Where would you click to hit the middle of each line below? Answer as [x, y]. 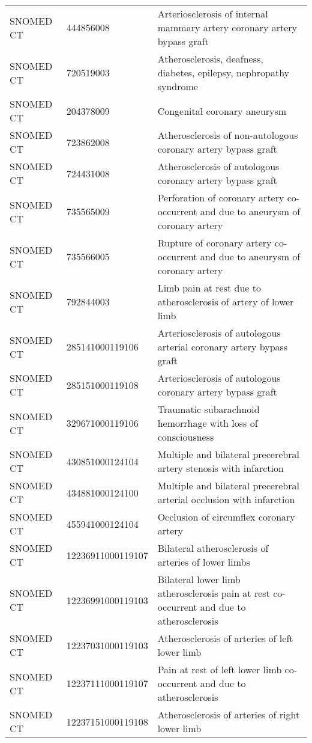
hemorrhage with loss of [208, 423]
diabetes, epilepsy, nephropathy [223, 72]
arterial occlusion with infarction [226, 499]
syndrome [178, 86]
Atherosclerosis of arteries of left [225, 638]
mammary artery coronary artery [227, 27]
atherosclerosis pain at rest [214, 593]
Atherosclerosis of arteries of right [229, 714]
